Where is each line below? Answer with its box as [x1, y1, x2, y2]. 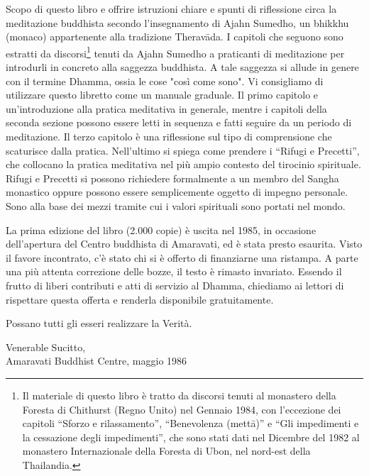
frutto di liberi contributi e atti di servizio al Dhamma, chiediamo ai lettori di [6, 277, 344, 292]
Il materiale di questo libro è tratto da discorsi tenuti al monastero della [22, 387, 336, 402]
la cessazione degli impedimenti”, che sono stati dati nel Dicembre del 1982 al [22, 429, 360, 444]
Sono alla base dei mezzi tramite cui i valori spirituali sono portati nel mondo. [6, 198, 346, 213]
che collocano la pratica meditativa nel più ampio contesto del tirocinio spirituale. [6, 157, 361, 172]
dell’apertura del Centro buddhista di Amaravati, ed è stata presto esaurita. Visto [6, 236, 363, 251]
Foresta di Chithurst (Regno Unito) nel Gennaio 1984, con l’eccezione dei [22, 402, 341, 416]
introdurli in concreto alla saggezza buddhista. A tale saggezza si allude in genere [6, 60, 359, 74]
